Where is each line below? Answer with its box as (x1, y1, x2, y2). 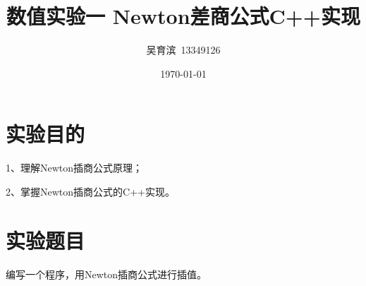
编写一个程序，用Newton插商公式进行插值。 (6, 266, 207, 281)
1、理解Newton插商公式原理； (6, 160, 143, 175)
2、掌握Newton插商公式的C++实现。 (6, 184, 175, 198)
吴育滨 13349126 (146, 42, 221, 57)
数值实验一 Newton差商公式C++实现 (6, 1, 360, 30)
